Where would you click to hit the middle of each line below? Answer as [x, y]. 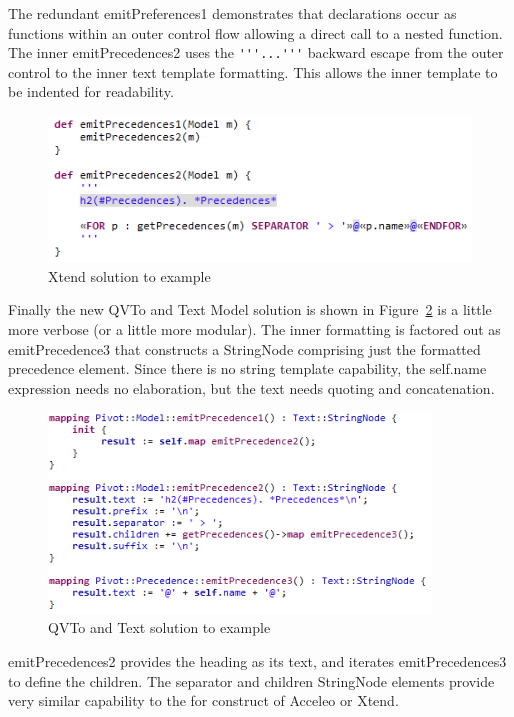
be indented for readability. [91, 91]
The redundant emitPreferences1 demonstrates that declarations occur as [232, 13]
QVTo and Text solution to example [159, 627]
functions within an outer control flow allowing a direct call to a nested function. [255, 32]
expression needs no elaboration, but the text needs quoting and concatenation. [251, 387]
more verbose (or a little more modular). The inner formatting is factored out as [254, 328]
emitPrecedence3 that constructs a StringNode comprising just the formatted [244, 348]
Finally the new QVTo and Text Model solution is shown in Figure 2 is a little [250, 309]
